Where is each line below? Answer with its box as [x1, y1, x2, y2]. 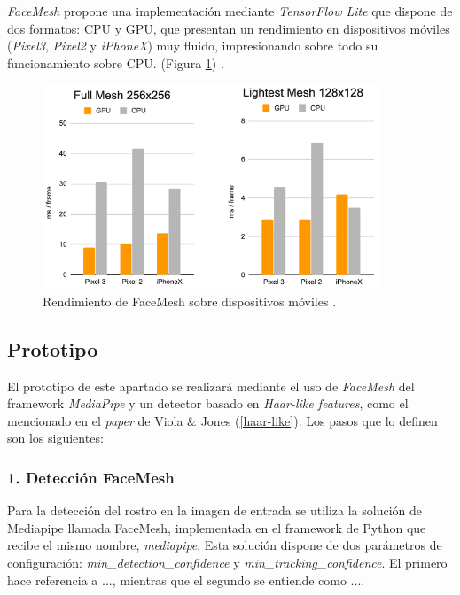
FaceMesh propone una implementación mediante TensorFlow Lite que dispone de [7, 2, 453, 19]
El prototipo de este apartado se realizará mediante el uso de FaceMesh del [7, 376, 415, 395]
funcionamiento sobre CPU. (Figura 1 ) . [7, 53, 224, 72]
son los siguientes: [7, 429, 104, 447]
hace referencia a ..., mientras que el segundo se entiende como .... [7, 570, 365, 589]
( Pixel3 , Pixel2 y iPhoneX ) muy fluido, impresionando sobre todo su [7, 36, 378, 55]
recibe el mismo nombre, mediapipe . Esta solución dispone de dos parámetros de [7, 536, 442, 554]
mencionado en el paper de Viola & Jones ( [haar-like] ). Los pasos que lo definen [7, 411, 438, 429]
